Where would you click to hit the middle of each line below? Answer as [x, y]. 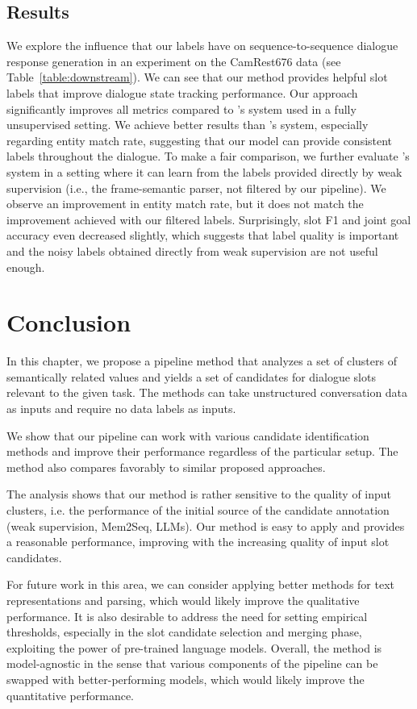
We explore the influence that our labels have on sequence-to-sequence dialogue [202, 46]
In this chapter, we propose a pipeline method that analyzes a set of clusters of [202, 361]
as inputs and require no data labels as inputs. [121, 409]
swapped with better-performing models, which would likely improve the [186, 679]
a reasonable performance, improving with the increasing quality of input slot [198, 542]
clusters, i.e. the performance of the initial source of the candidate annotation [198, 509]
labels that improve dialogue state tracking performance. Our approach [182, 92]
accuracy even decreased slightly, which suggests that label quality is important [203, 235]
